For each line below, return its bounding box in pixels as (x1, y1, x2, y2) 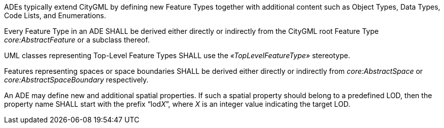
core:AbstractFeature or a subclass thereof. (4, 35, 150, 44)
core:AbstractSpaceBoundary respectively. (4, 75, 149, 84)
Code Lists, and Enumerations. (4, 11, 107, 20)
